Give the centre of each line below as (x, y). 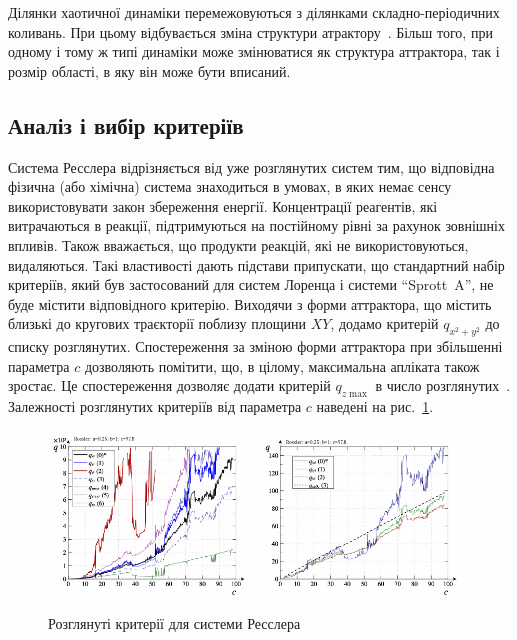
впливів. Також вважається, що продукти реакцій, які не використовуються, (238, 244)
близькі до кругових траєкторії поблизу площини (157, 323)
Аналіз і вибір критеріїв (126, 124)
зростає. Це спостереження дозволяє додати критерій (169, 385)
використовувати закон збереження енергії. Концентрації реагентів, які (223, 205)
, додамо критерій (384, 323)
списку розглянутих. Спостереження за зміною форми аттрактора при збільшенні (255, 346)
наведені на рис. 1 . (375, 406)
